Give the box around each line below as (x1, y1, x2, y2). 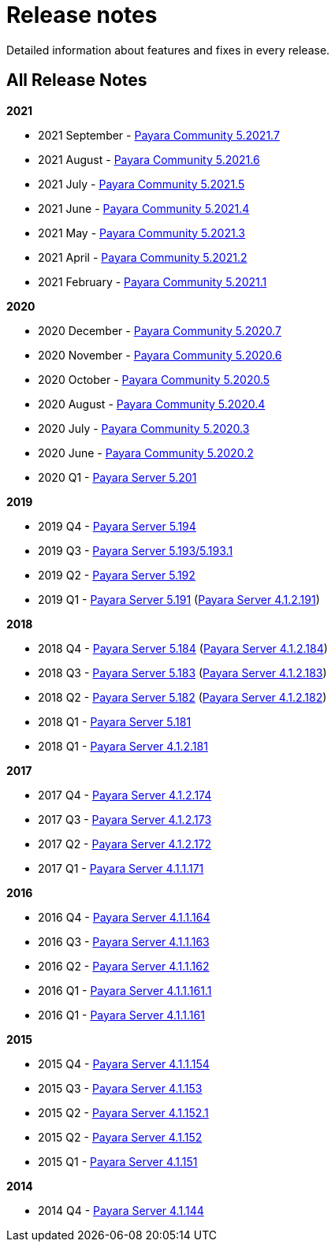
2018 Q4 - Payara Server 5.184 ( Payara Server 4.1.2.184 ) (38, 641, 328, 655)
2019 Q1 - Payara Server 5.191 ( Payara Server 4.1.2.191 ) (38, 592, 320, 606)
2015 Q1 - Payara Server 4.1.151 (38, 1154, 198, 1168)
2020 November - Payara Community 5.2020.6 (38, 348, 282, 362)
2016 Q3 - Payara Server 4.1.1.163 (38, 934, 210, 948)
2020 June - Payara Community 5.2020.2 (38, 445, 254, 460)
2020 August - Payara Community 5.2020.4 (38, 397, 266, 411)
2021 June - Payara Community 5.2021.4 (38, 201, 250, 215)
